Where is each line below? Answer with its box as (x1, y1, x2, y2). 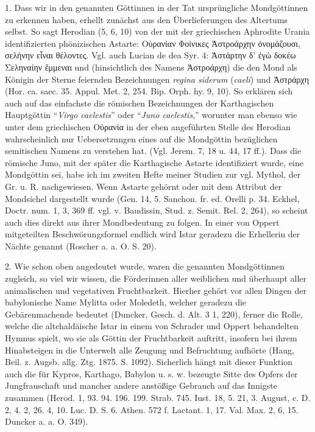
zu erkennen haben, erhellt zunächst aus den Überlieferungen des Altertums (5, 13, 288, 26)
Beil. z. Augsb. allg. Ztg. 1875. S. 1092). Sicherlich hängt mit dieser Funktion (5, 355, 292, 368)
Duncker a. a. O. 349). (5, 415, 88, 428)
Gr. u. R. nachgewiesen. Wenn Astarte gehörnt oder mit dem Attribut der (5, 179, 282, 192)
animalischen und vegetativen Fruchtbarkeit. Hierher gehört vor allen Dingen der (5, 284, 307, 296)
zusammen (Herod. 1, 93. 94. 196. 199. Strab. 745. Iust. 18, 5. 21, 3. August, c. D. (5, 391, 311, 403)
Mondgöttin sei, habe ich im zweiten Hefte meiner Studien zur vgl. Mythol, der (5, 168, 301, 181)
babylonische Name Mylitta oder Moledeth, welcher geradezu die (5, 296, 247, 308)
